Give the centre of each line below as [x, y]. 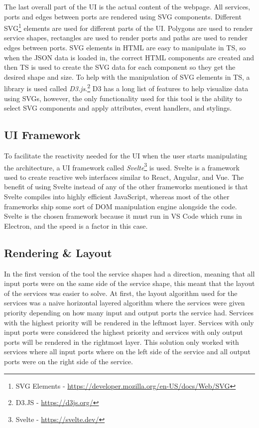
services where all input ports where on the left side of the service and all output [127, 352]
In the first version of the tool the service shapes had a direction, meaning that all [129, 273]
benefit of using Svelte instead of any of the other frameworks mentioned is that [126, 187]
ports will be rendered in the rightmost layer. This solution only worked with [122, 342]
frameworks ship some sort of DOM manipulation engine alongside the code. [121, 206]
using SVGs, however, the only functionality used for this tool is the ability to [123, 98]
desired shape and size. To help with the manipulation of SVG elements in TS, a [127, 76]
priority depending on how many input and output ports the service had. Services [129, 313]
